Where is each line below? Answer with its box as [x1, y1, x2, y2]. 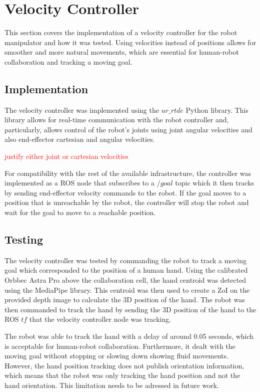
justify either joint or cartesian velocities [4, 151, 128, 161]
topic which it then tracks [175, 177, 254, 188]
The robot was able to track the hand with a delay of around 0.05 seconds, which [4, 331, 254, 341]
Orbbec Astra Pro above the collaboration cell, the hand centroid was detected [4, 275, 246, 285]
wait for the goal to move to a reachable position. [4, 207, 156, 218]
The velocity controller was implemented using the [4, 104, 159, 115]
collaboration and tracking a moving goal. [4, 56, 132, 67]
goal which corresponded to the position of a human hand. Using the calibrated [4, 265, 248, 275]
